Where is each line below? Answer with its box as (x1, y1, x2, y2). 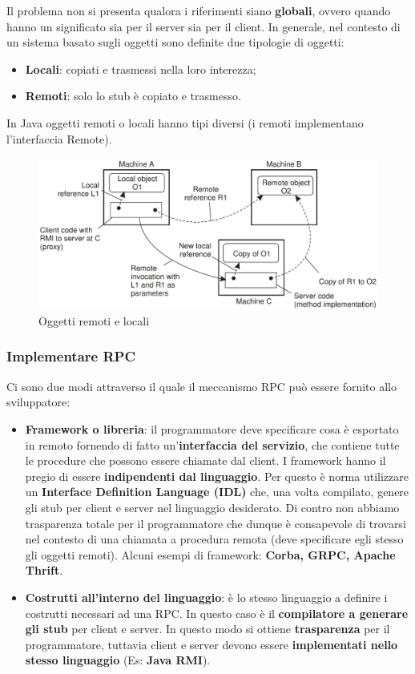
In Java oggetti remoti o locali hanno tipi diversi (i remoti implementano (6, 114, 364, 131)
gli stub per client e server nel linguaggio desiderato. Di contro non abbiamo (25, 498, 400, 515)
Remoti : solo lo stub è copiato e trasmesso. (25, 87, 241, 104)
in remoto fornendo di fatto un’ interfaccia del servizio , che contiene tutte (25, 436, 400, 453)
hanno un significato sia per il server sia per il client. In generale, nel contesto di (6, 18, 401, 34)
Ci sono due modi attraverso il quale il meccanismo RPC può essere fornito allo (6, 377, 397, 394)
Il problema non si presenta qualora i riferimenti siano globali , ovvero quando (6, 2, 391, 18)
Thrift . (25, 562, 63, 579)
